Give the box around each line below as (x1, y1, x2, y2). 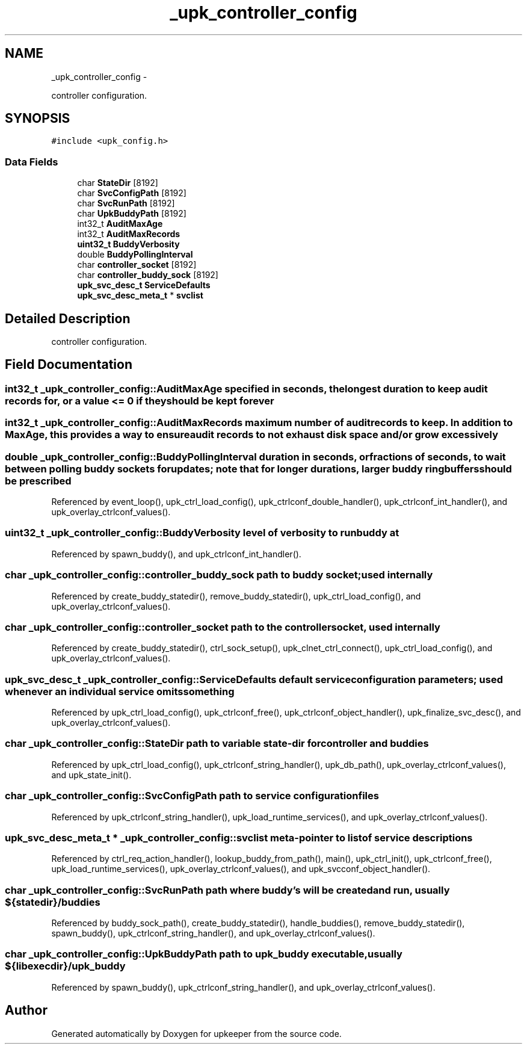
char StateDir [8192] (77, 178, 158, 188)
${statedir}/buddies (5, 896, 100, 908)
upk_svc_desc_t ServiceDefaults (77, 280, 211, 291)
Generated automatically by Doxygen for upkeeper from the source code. (51, 1028, 342, 1039)
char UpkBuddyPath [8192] (77, 208, 186, 219)
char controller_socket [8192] (77, 259, 197, 270)
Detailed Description (5, 311, 131, 326)
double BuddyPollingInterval (77, 249, 193, 260)
